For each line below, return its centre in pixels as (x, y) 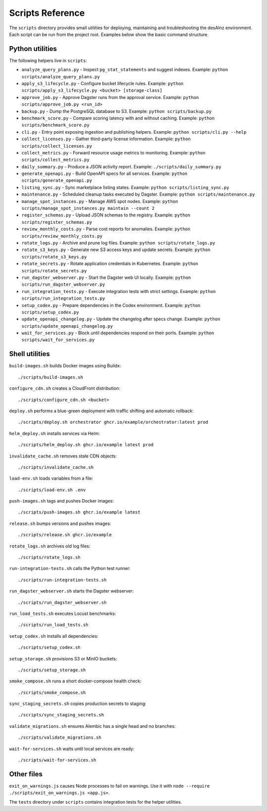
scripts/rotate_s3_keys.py (54, 257)
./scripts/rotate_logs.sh (49, 558)
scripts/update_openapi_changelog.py (67, 326)
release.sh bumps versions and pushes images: (60, 523)
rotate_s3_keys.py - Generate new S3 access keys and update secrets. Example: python (116, 250)
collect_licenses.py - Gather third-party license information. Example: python (106, 139)
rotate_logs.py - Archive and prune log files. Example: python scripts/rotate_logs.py (118, 243)
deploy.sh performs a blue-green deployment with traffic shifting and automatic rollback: (101, 410)
